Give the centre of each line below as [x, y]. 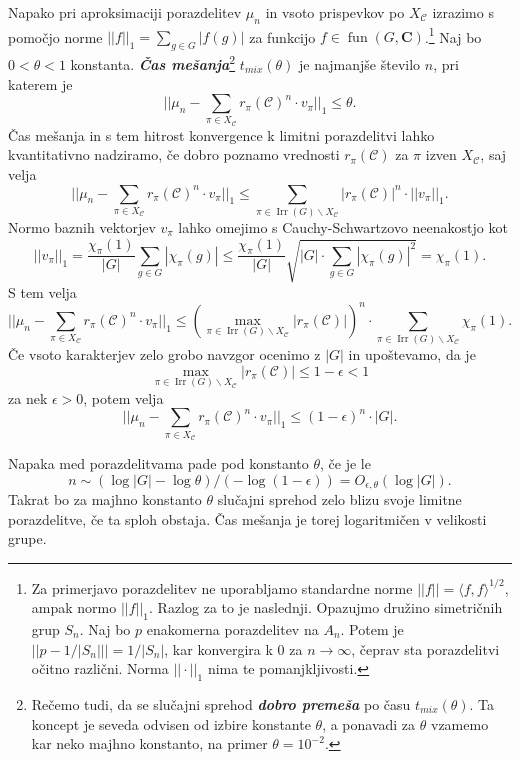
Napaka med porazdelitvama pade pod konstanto [158, 463]
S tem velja [42, 291]
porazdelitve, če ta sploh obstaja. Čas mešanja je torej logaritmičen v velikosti [247, 518]
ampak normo [74, 607]
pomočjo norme [55, 36]
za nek [28, 397]
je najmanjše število [359, 63]
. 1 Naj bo [453, 35]
